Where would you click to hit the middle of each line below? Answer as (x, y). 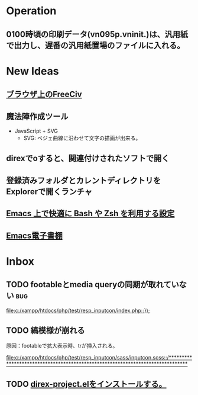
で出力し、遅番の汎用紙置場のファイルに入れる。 (95, 45)
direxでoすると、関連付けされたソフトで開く (88, 158)
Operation (31, 11)
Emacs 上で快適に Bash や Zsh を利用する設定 (90, 213)
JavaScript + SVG (36, 131)
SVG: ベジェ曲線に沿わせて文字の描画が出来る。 (82, 138)
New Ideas (33, 71)
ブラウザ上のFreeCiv (44, 94)
